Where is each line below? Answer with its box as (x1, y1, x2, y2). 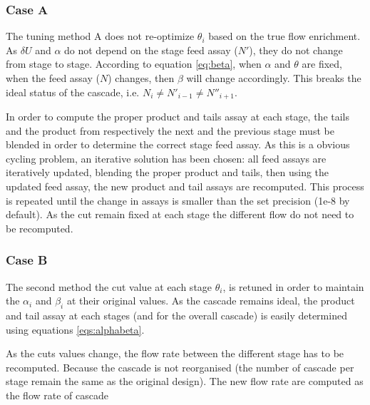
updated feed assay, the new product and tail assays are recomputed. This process (6, 179, 364, 194)
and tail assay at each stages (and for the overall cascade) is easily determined (6, 308, 347, 322)
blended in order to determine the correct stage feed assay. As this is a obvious (6, 137, 350, 152)
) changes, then (108, 71, 175, 85)
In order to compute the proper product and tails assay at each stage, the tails (6, 109, 350, 124)
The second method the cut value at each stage (6, 279, 212, 294)
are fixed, (302, 56, 343, 71)
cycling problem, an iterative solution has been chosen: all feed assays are (6, 150, 327, 165)
